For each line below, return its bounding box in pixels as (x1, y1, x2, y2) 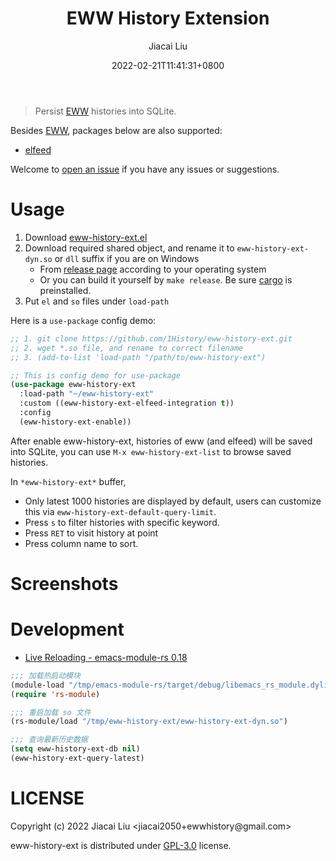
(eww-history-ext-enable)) (19, 417, 132, 427)
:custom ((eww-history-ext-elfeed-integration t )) (19, 398, 235, 409)
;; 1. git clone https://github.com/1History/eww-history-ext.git (10, 333, 293, 344)
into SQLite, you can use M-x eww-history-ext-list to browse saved (10, 445, 292, 457)
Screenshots (10, 572, 119, 595)
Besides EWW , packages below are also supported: (10, 124, 223, 136)
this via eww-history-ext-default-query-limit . (24, 505, 217, 517)
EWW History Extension (66, 7, 270, 30)
